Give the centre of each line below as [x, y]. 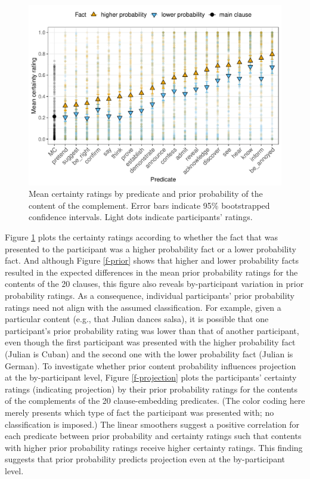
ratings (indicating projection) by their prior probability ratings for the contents [151, 389]
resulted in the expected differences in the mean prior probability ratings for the [151, 272]
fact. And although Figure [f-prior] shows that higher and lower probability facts [152, 260]
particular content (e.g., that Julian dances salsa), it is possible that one [137, 319]
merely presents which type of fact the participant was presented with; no [139, 412]
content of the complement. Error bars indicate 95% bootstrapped [149, 205]
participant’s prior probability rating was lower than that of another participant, [152, 330]
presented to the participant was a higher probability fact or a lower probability [151, 248]
